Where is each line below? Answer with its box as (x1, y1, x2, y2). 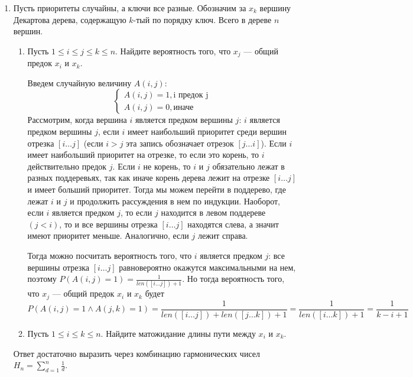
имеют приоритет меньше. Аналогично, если (27, 229, 189, 242)
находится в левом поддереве (161, 206, 266, 219)
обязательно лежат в (212, 160, 285, 172)
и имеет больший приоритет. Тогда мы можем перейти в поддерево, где (27, 183, 286, 195)
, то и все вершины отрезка (59, 217, 158, 230)
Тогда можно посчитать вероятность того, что (27, 249, 192, 261)
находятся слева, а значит (187, 217, 279, 230)
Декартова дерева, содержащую (13, 13, 126, 25)
